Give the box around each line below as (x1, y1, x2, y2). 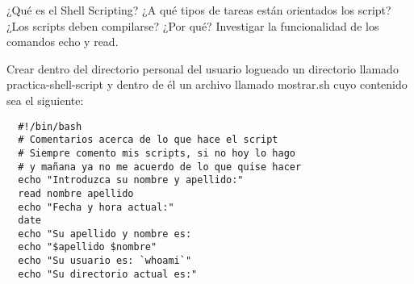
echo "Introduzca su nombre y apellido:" (18, 174, 244, 186)
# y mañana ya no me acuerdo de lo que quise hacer (18, 161, 302, 173)
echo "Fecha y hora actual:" (18, 201, 174, 213)
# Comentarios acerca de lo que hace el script (18, 134, 278, 146)
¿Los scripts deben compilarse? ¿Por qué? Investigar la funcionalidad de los (6, 17, 379, 34)
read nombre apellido (18, 187, 134, 199)
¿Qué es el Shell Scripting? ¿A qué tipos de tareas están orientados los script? (6, 2, 391, 18)
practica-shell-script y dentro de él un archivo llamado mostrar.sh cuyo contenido (6, 76, 408, 93)
